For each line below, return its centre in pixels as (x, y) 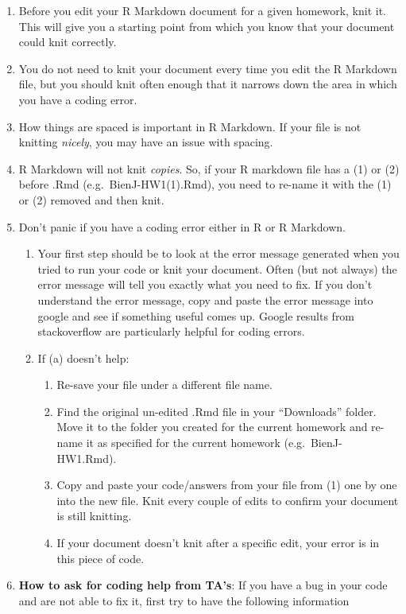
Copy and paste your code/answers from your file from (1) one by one (227, 485)
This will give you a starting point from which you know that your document (207, 26)
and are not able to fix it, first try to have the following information (184, 600)
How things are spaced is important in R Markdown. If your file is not (190, 126)
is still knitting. (94, 516)
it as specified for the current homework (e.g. (195, 443)
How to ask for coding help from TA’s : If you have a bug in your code (203, 585)
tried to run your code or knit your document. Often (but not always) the (217, 268)
